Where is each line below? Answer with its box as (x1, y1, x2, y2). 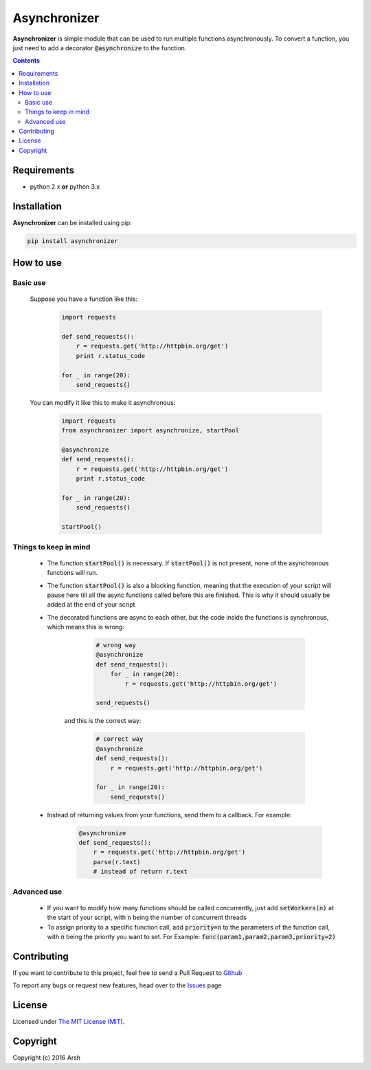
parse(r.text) (93, 858, 141, 866)
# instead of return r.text (93, 868, 188, 876)
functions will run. (47, 569, 98, 577)
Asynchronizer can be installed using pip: (12, 218, 132, 227)
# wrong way (95, 641, 137, 649)
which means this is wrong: (47, 623, 125, 631)
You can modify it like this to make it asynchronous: (30, 398, 176, 406)
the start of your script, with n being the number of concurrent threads (47, 913, 247, 922)
